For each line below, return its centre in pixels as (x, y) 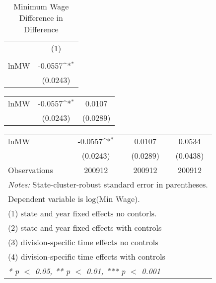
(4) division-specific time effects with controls (87, 256)
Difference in (41, 18)
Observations (31, 170)
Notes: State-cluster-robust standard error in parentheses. (108, 184)
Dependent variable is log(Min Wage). (74, 199)
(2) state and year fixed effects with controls (85, 228)
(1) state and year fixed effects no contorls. (82, 213)
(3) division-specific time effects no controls (83, 242)
